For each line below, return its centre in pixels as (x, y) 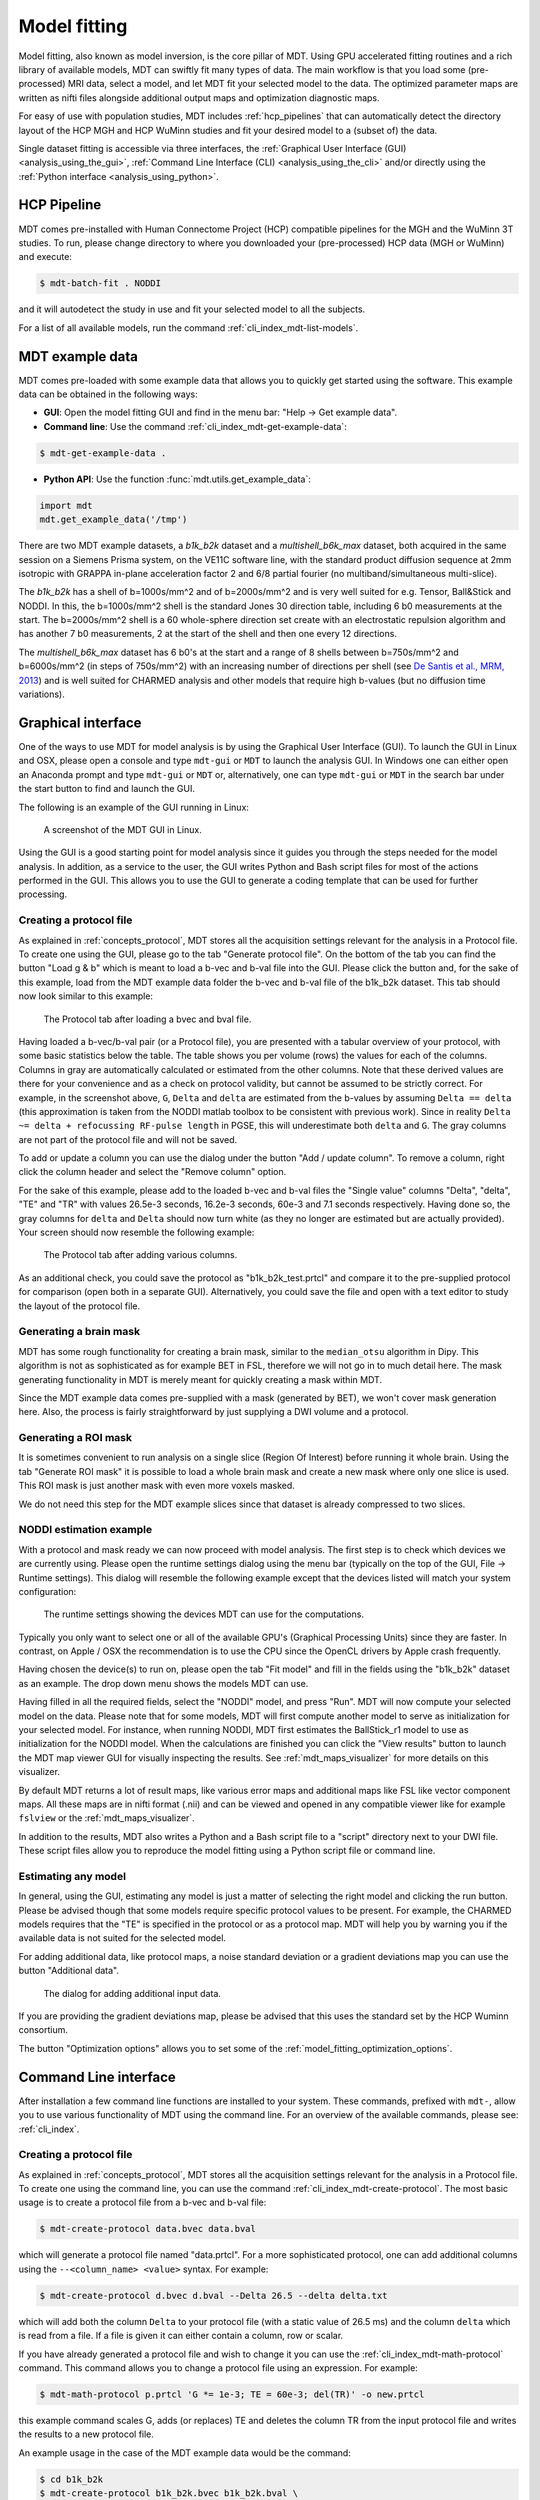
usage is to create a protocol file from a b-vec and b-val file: (142, 2202)
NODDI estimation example (85, 1530)
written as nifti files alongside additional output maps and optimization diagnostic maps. (199, 97)
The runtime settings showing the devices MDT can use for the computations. (204, 1614)
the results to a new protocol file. (86, 2434)
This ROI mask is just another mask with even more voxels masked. (156, 1486)
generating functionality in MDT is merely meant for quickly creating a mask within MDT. (200, 1379)
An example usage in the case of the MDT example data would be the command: (185, 2452)
